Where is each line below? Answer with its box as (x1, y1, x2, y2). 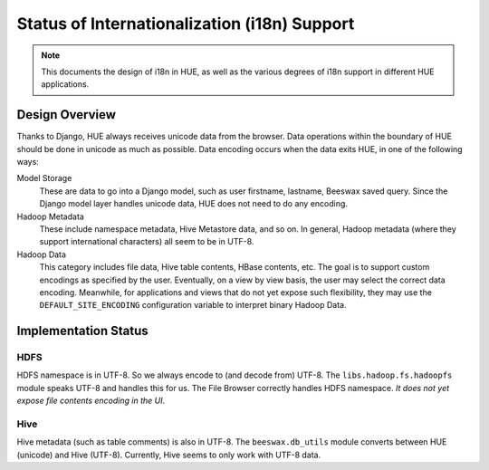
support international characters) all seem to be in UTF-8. (39, 236, 254, 247)
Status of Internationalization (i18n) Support (16, 14, 355, 34)
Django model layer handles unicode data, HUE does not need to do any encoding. (39, 198, 349, 209)
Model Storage (16, 173, 72, 184)
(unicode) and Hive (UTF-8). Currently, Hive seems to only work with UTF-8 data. (16, 449, 321, 460)
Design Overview (16, 107, 117, 122)
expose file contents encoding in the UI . (16, 395, 166, 407)
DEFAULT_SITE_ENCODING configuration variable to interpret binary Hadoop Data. (39, 300, 347, 311)
